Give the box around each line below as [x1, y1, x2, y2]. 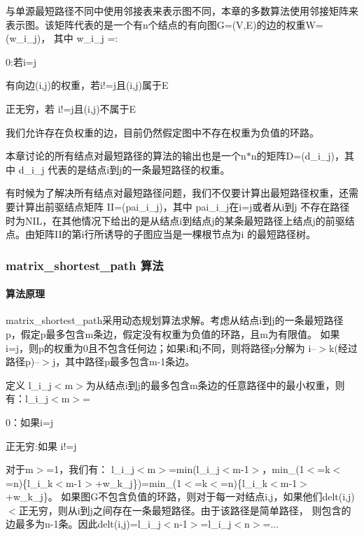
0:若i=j [6, 54, 36, 69]
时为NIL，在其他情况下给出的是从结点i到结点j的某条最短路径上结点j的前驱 [6, 213, 345, 227]
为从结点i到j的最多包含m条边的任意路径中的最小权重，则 [85, 377, 345, 392]
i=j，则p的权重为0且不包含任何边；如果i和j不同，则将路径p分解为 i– [6, 340, 316, 355]
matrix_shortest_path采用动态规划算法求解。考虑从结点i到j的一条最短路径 [6, 313, 344, 327]
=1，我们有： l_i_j [46, 462, 134, 477]
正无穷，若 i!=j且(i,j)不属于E [6, 101, 136, 115]
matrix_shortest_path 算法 [6, 256, 164, 274]
